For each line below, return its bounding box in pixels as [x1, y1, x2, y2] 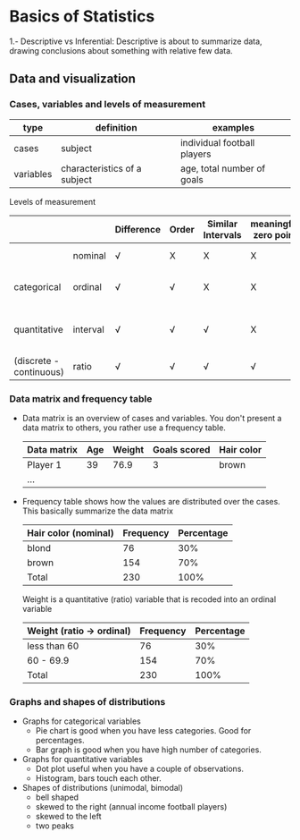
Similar [206, 217, 238, 230]
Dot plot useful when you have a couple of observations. [35, 763, 244, 775]
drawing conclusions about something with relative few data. [9, 45, 234, 55]
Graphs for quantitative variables [21, 754, 143, 765]
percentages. [35, 735, 85, 746]
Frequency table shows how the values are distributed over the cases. [21, 496, 281, 506]
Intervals [203, 228, 243, 241]
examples [212, 121, 254, 133]
